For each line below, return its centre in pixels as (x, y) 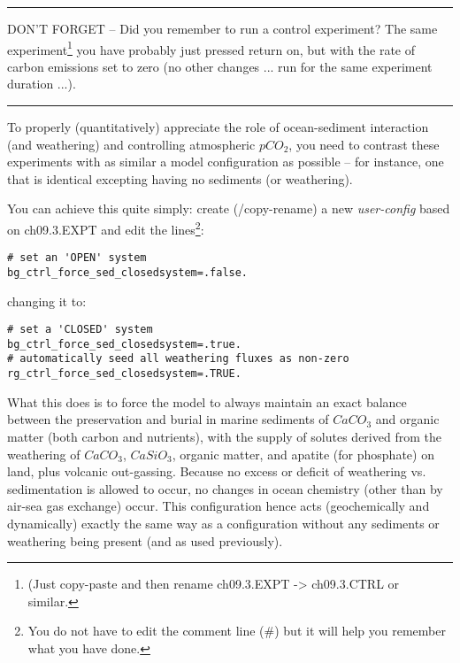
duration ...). (42, 84)
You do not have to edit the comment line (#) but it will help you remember (237, 631)
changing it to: (47, 301)
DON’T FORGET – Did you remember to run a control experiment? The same (222, 28)
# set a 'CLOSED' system (80, 330)
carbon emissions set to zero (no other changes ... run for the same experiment (220, 66)
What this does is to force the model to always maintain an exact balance (207, 401)
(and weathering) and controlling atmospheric (131, 144)
